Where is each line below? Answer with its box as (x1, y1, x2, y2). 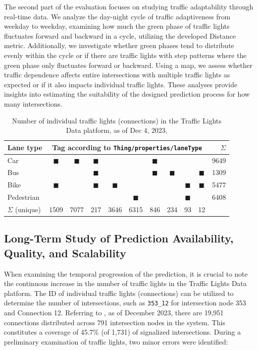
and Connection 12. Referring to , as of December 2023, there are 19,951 (4, 307, 224, 318)
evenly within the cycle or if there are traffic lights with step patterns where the (4, 50, 247, 60)
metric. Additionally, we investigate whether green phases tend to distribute (4, 40, 234, 51)
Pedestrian (7, 192, 40, 202)
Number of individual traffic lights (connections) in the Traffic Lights (12, 115, 222, 125)
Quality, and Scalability (4, 245, 126, 260)
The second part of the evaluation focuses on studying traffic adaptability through (4, 1, 254, 11)
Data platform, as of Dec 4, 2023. (66, 125, 167, 135)
